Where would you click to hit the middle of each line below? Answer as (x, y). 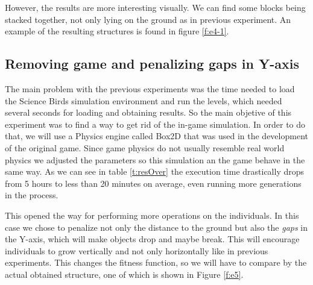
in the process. (32, 195)
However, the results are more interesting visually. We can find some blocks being (155, 7)
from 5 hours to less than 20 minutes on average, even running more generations (153, 183)
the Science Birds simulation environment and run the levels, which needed (144, 100)
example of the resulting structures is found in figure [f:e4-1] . (117, 31)
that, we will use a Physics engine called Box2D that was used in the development (156, 136)
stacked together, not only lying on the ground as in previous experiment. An (148, 19)
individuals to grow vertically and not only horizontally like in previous (137, 250)
